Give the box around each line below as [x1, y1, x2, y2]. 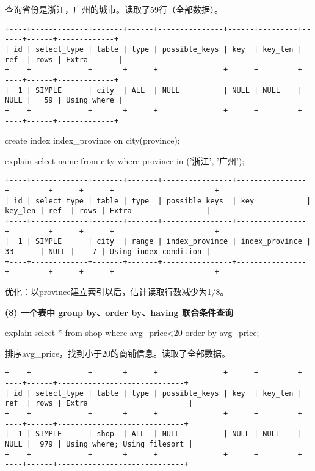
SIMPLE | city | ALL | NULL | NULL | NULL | [35, 86, 302, 95]
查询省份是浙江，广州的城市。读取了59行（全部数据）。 [5, 3, 223, 15]
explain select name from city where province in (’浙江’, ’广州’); [5, 154, 245, 167]
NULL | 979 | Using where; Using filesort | [5, 439, 193, 448]
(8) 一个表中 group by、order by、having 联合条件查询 [5, 305, 233, 318]
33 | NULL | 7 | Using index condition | [5, 247, 211, 256]
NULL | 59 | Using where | [5, 96, 123, 105]
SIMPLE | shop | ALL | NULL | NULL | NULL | [35, 429, 302, 439]
